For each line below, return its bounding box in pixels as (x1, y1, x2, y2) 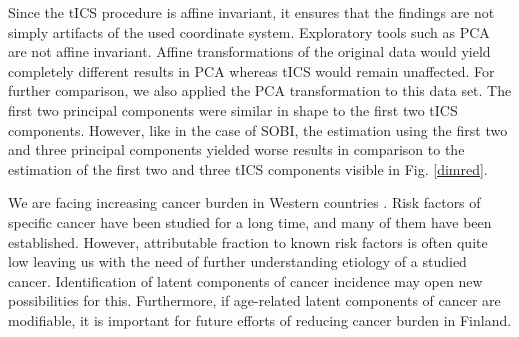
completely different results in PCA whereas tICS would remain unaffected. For (8, 60, 495, 81)
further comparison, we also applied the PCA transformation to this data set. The (8, 80, 512, 101)
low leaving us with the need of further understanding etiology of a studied (8, 251, 467, 272)
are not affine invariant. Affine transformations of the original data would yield (8, 41, 491, 62)
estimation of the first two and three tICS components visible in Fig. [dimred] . (8, 158, 488, 179)
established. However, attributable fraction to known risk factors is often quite (8, 231, 488, 252)
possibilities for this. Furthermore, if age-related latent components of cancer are (8, 290, 501, 311)
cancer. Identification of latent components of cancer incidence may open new (8, 270, 483, 291)
